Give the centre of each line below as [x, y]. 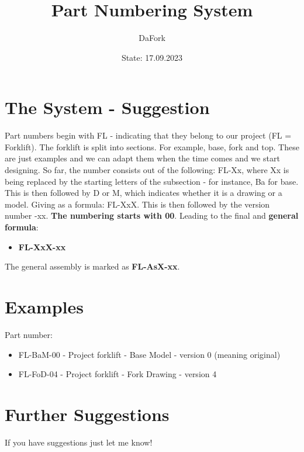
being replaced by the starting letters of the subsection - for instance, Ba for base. [152, 181]
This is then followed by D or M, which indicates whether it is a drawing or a [144, 193]
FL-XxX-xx [42, 246]
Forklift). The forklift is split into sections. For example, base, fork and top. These [152, 146]
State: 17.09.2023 [152, 57]
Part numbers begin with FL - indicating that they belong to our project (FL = [148, 135]
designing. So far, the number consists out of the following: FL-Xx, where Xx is [147, 170]
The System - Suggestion [107, 107]
